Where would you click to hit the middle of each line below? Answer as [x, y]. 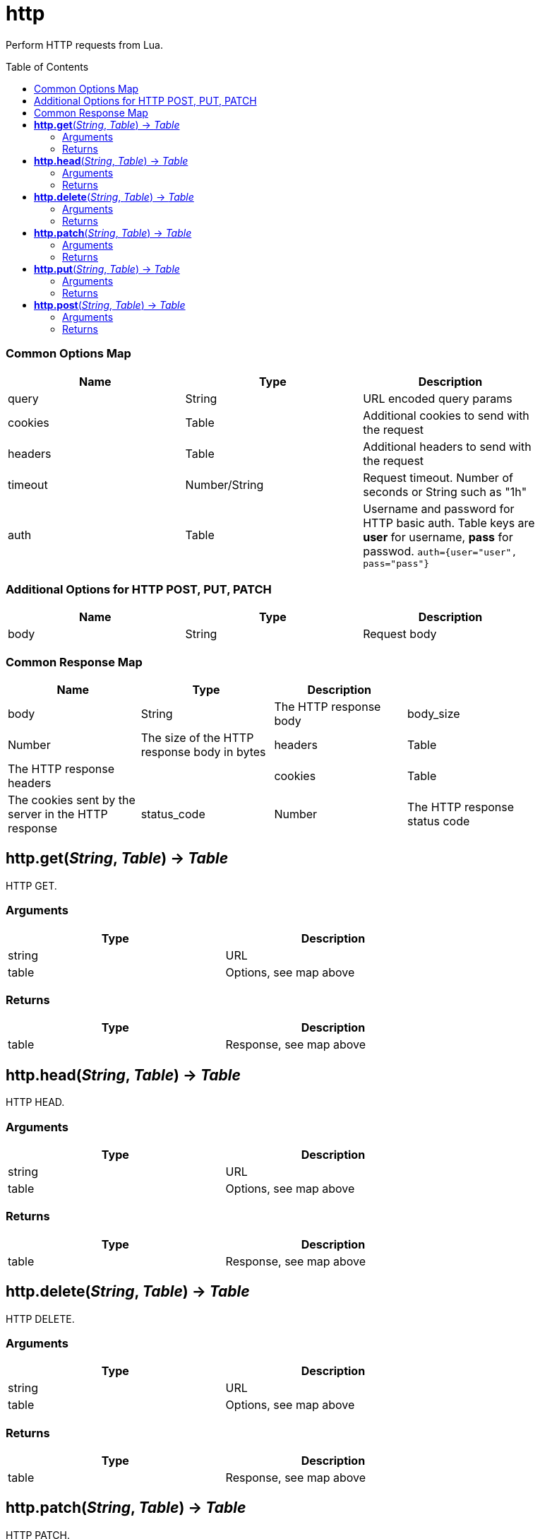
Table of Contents [47, 66]
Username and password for [439, 508]
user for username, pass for [438, 537]
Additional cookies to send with [446, 415]
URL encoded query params [438, 398]
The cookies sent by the [72, 800]
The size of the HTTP [197, 738]
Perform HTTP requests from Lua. [85, 45]
